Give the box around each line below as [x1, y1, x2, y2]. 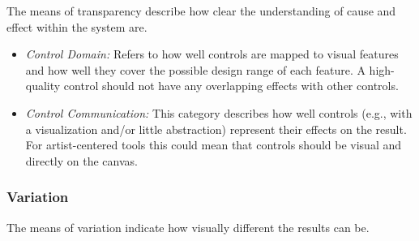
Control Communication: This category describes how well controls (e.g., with [25, 104, 413, 121]
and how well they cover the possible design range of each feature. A [25, 61, 366, 78]
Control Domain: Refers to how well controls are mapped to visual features [25, 45, 399, 62]
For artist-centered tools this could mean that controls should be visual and [25, 136, 402, 153]
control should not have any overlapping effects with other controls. [63, 77, 399, 94]
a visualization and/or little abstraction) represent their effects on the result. [25, 120, 407, 137]
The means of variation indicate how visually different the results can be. [6, 218, 370, 235]
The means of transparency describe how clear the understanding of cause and [6, 2, 396, 19]
